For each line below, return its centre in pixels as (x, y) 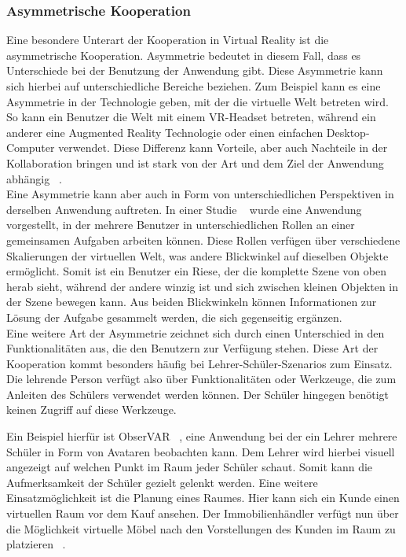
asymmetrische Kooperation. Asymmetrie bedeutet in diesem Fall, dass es (184, 55)
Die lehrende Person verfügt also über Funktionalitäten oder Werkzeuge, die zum (201, 379)
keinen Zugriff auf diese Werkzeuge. (91, 409)
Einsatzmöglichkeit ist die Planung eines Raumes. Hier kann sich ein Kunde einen (203, 498)
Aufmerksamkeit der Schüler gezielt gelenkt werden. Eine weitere (162, 482)
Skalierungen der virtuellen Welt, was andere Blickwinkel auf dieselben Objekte (198, 255)
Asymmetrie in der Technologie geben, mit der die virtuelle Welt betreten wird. (198, 101)
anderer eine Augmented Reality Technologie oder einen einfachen (165, 132)
